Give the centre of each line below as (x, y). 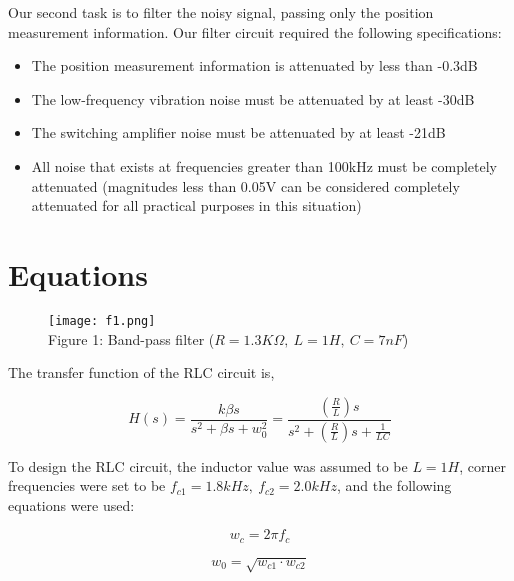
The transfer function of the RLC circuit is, (141, 372)
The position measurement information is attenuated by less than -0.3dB (254, 65)
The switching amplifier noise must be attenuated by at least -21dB (238, 132)
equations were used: (71, 504)
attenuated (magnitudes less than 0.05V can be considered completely (245, 185)
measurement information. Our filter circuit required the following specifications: (255, 31)
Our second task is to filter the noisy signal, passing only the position (221, 12)
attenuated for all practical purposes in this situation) (196, 205)
